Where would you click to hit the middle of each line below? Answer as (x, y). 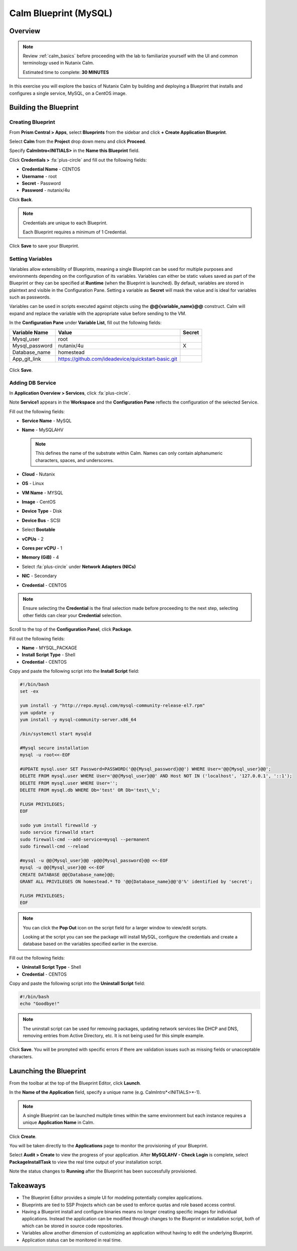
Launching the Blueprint (48, 1071)
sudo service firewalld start (57, 832)
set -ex (29, 691)
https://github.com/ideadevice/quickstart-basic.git (118, 359)
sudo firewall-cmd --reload (54, 846)
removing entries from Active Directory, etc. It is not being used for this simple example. (114, 1036)
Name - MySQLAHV (43, 430)
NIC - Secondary (39, 576)
